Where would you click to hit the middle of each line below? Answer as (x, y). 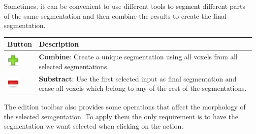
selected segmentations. (74, 66)
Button (20, 44)
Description (59, 44)
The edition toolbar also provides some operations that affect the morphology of (125, 107)
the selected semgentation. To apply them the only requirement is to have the (121, 116)
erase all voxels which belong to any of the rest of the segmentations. (143, 88)
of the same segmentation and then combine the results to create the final (115, 15)
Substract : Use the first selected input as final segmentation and (138, 78)
